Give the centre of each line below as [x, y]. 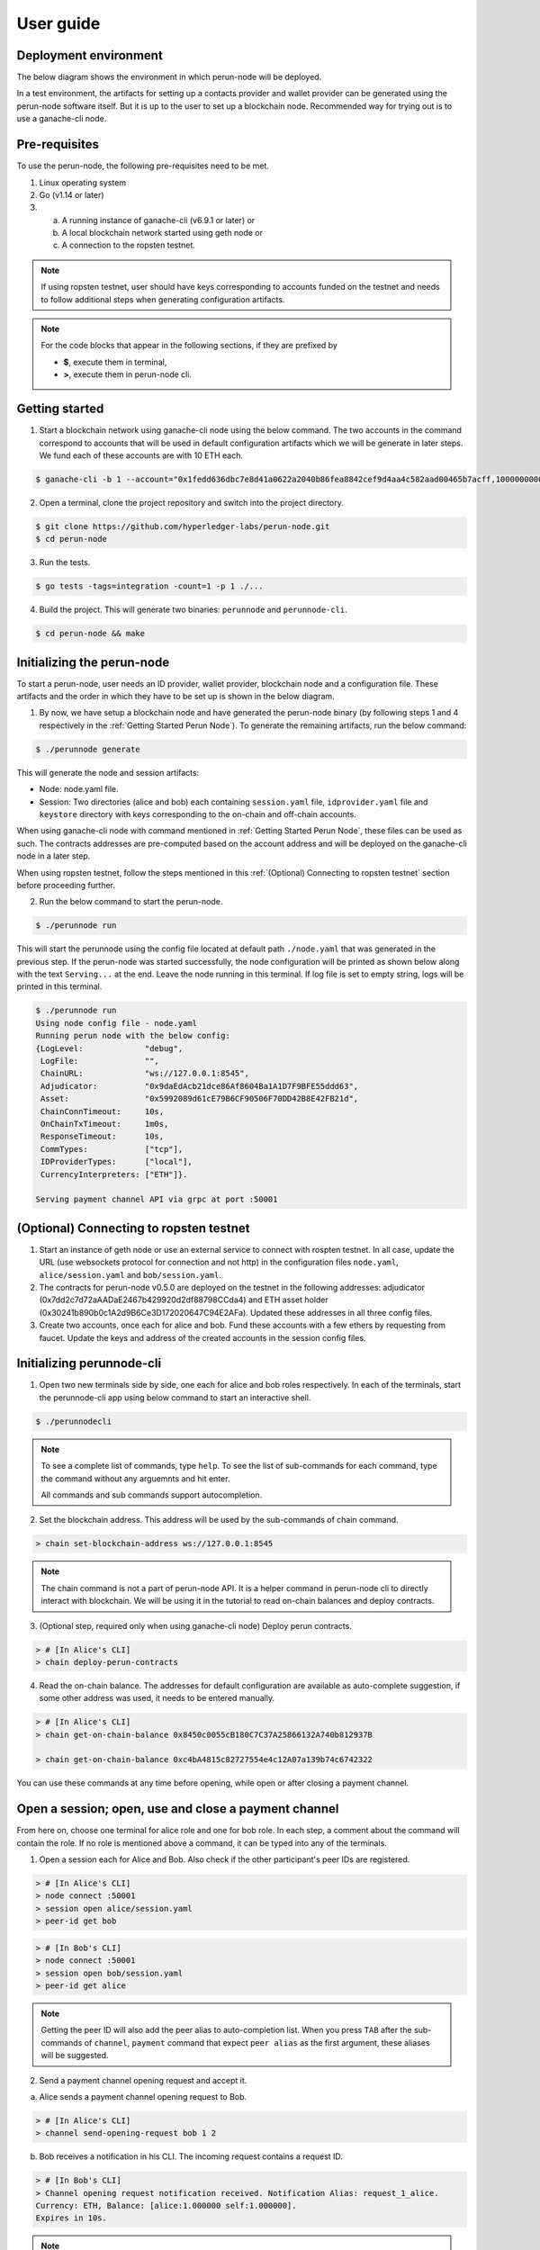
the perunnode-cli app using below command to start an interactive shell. [175, 1397]
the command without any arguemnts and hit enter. [135, 1478]
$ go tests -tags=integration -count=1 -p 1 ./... [150, 586]
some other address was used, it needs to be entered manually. [157, 1698]
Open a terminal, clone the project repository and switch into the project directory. [191, 502]
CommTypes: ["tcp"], [112, 1149]
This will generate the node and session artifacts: [108, 772]
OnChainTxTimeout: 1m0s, [105, 1124]
